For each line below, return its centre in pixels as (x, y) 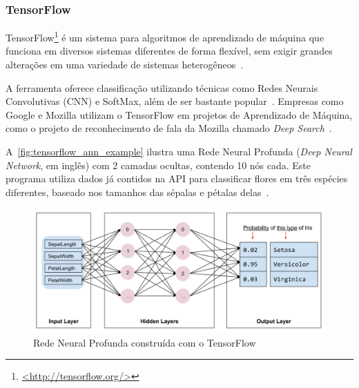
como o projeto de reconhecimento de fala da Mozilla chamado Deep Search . (169, 128)
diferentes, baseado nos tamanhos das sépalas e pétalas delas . (137, 192)
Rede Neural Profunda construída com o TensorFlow (145, 342)
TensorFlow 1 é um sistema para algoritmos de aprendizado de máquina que (165, 36)
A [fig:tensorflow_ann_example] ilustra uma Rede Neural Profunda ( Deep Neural (179, 152)
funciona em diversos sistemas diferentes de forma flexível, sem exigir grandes (169, 51)
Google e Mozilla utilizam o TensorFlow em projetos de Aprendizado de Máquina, (179, 114)
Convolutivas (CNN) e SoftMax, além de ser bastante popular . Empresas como (175, 101)
